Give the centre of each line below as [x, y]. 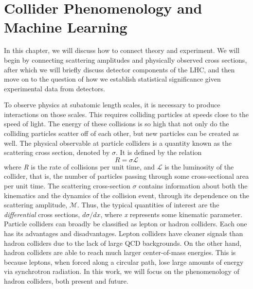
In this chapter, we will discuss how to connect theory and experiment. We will [122, 50]
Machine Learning [66, 27]
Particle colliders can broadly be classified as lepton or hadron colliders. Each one [126, 224]
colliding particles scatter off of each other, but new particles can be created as [121, 133]
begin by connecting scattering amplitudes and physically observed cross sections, [126, 59]
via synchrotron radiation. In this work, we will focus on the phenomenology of [122, 271]
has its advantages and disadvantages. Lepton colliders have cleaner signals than [124, 233]
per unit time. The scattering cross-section [67, 186]
